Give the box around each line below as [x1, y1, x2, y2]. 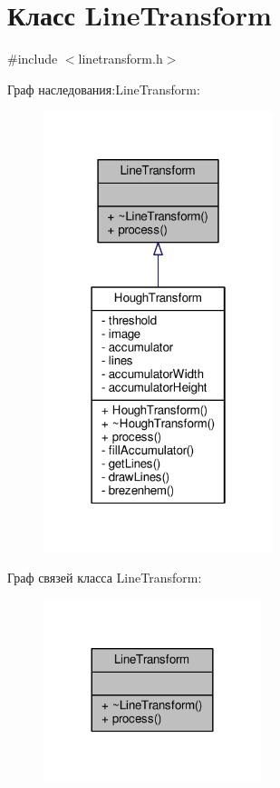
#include [7, 49, 58, 68]
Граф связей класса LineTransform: [7, 568, 202, 587]
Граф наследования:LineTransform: [7, 79, 200, 98]
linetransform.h [78, 49, 163, 68]
